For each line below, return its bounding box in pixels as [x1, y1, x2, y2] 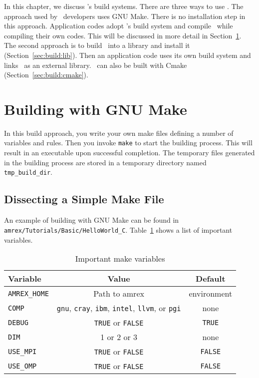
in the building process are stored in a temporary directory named [4, 157, 207, 167]
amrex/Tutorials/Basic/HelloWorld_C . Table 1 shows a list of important [4, 224, 233, 235]
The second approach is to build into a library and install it [4, 40, 190, 50]
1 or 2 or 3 [100, 331, 138, 343]
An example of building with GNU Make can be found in [4, 215, 179, 225]
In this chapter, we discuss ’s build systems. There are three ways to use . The [4, 1, 244, 11]
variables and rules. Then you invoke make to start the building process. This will [4, 137, 253, 148]
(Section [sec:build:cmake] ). [4, 69, 88, 80]
